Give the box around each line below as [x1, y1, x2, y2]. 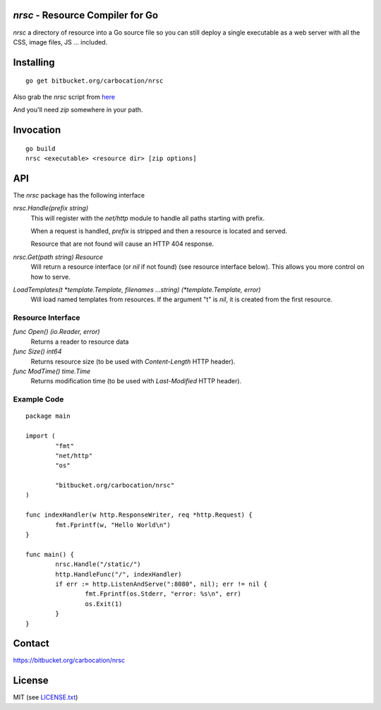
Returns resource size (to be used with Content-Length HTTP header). [30, 357, 236, 366]
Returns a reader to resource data [30, 337, 129, 346]
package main [25, 412, 71, 420]
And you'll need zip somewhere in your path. [13, 106, 143, 114]
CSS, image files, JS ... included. [13, 37, 108, 46]
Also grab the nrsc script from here [13, 92, 116, 101]
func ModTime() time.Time [13, 367, 91, 375]
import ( [25, 432, 56, 440]
